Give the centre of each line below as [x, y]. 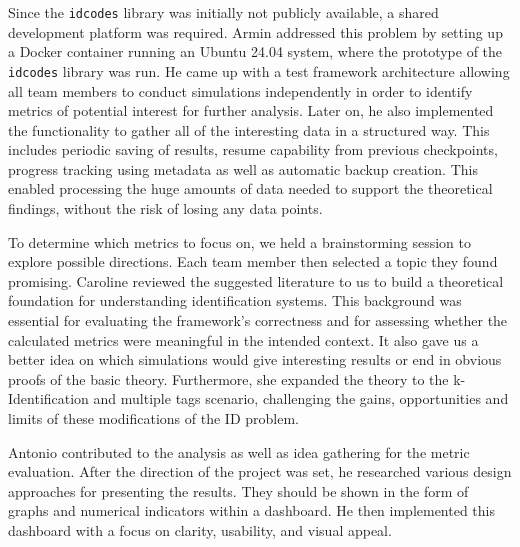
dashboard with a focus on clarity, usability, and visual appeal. [200, 529]
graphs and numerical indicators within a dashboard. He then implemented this [252, 510]
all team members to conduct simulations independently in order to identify [240, 90]
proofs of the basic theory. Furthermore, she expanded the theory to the [228, 378]
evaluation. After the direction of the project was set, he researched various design [260, 471]
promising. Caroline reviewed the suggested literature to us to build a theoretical [256, 280]
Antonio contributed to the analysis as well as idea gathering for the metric [239, 451]
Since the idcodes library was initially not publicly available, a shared [223, 12]
